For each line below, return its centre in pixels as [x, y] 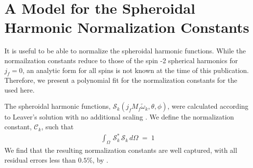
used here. [20, 89]
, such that [57, 127]
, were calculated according [208, 106]
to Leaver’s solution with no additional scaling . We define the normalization [119, 117]
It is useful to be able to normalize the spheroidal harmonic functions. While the [125, 51]
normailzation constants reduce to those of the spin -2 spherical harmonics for [121, 60]
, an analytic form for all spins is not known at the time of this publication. [136, 70]
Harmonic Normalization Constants [127, 27]
